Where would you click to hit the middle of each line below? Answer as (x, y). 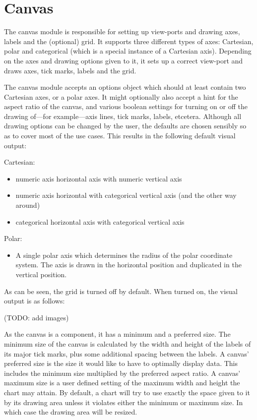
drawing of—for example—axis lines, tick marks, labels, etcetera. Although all (123, 116)
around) (28, 205)
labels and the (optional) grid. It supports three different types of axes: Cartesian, (129, 41)
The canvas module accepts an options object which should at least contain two (125, 87)
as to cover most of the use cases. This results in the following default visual (120, 136)
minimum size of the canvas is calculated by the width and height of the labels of (128, 343)
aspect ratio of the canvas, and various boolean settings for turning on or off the (126, 106)
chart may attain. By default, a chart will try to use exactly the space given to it (127, 392)
